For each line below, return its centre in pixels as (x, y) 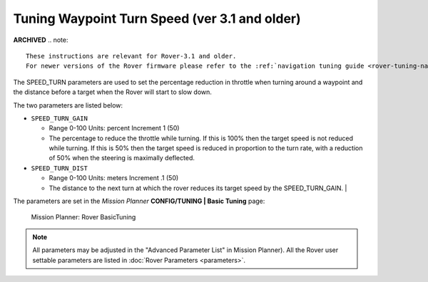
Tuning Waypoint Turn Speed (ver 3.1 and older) (157, 19)
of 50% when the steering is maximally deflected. (122, 158)
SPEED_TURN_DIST (60, 168)
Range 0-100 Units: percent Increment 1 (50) (114, 128)
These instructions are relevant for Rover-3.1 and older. (131, 56)
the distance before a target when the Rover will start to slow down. (112, 92)
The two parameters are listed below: (68, 105)
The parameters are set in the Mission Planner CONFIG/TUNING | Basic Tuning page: (139, 201)
